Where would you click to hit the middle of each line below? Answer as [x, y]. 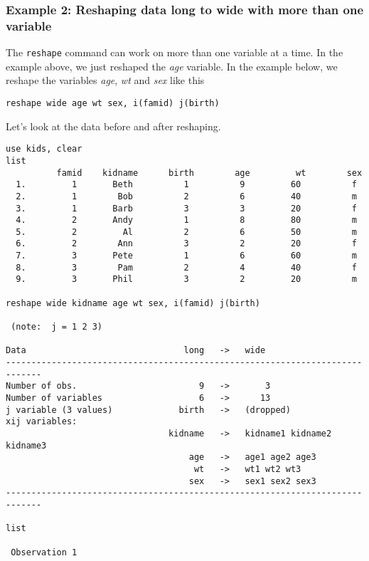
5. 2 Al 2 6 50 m [186, 232]
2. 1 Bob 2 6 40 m [186, 196]
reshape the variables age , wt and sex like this [105, 80]
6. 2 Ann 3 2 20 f [186, 244]
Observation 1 [44, 552]
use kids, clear [44, 149]
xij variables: [42, 422]
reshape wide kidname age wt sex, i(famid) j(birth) [133, 303]
